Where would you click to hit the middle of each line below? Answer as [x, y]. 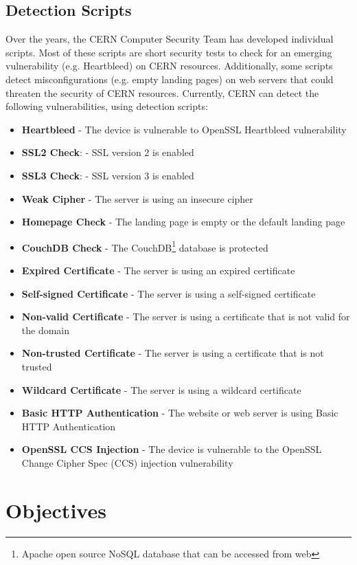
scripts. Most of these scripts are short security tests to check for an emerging [169, 52]
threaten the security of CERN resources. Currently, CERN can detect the [162, 92]
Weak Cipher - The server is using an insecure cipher [137, 198]
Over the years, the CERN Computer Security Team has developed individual [170, 39]
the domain [46, 330]
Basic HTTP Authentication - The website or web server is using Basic [180, 413]
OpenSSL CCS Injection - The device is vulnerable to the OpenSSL [172, 449]
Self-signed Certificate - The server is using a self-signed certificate [169, 293]
